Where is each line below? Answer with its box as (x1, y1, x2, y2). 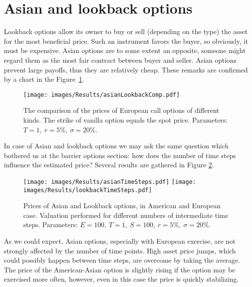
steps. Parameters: (23, 219, 78, 230)
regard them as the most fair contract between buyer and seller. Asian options (4, 54, 236, 65)
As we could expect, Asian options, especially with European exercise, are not (4, 236, 236, 246)
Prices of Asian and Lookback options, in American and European (23, 200, 221, 211)
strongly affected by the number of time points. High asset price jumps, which (4, 245, 236, 255)
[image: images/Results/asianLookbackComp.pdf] (23, 91, 180, 98)
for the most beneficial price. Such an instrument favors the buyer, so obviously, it (4, 36, 249, 46)
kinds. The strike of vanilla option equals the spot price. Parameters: (23, 114, 228, 125)
